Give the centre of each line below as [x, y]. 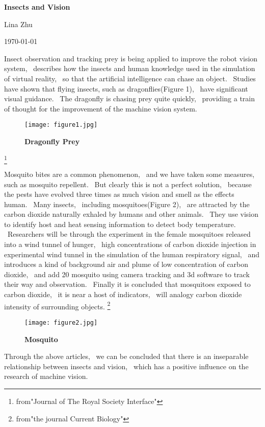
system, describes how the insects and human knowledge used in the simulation [130, 68]
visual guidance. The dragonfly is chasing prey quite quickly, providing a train [130, 98]
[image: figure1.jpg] [61, 125]
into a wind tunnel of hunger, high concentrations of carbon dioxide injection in [130, 244]
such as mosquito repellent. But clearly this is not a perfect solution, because [128, 184]
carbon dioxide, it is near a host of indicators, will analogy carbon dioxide [123, 294]
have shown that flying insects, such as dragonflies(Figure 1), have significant [126, 88]
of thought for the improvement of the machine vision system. [101, 108]
